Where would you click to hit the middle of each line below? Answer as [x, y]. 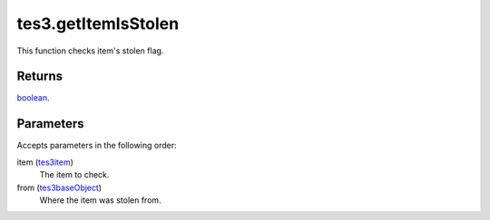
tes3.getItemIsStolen [98, 24]
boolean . [33, 98]
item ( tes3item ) [45, 162]
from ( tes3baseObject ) [59, 187]
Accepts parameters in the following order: [97, 146]
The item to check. [74, 175]
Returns [40, 77]
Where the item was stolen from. [101, 200]
